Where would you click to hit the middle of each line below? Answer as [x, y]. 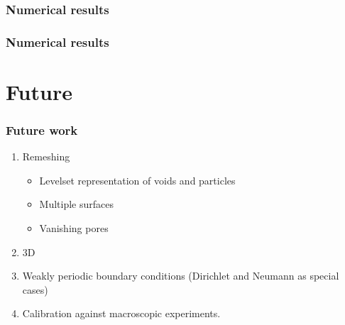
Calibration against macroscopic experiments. [121, 313]
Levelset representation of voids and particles [137, 180]
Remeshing [46, 156]
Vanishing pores [74, 228]
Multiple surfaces [77, 204]
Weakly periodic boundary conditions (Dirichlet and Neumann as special [181, 276]
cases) [35, 289]
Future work [42, 130]
